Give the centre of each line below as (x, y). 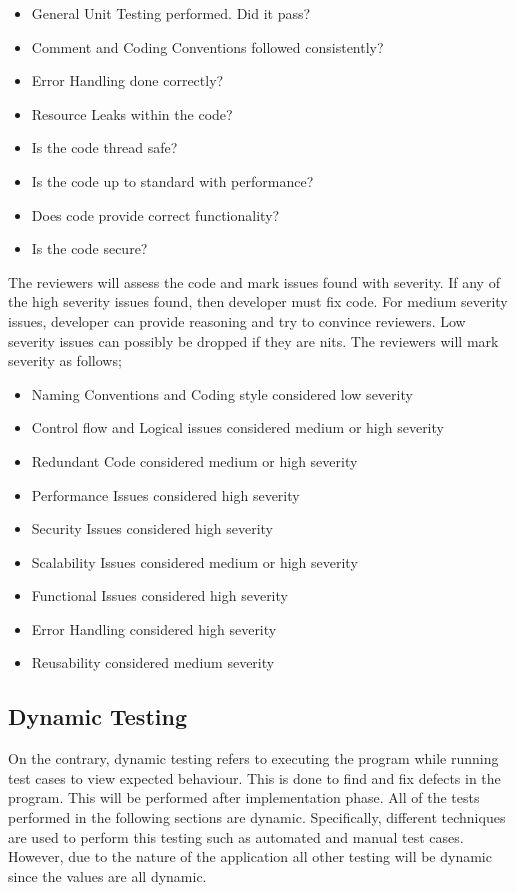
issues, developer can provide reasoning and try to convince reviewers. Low (237, 320)
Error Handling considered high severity (154, 628)
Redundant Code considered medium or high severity (194, 460)
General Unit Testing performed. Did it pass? (171, 13)
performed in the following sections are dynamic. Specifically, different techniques (257, 817)
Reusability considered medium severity (153, 662)
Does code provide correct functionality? (155, 214)
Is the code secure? (89, 248)
